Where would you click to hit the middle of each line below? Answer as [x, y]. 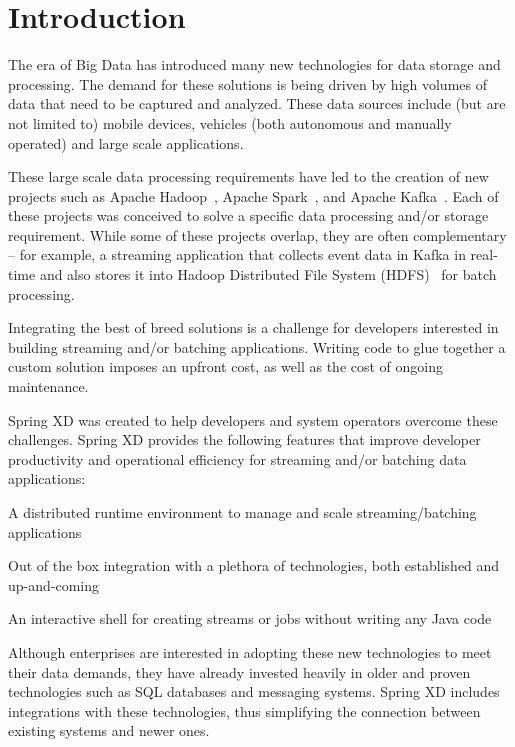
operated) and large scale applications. [126, 142]
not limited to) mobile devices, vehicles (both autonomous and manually [230, 122]
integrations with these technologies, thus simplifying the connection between [244, 710]
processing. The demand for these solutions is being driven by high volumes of [247, 83]
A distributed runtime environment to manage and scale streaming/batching [242, 512]
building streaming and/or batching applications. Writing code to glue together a [257, 346]
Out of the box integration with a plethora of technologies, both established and [254, 565]
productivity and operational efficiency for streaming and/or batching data [237, 458]
